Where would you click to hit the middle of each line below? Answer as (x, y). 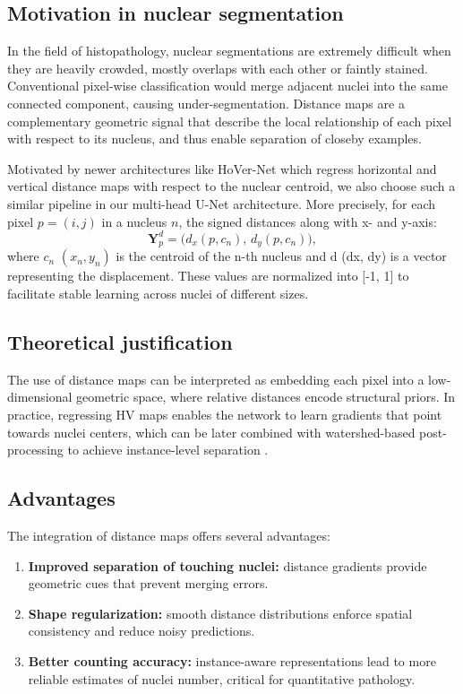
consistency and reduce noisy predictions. (141, 631)
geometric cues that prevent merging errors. (148, 583)
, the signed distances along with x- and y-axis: (308, 221)
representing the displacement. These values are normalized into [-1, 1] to (208, 276)
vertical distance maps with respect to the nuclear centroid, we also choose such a (231, 186)
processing (35, 450)
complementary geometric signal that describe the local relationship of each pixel (230, 121)
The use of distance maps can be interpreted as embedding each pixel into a (216, 379)
